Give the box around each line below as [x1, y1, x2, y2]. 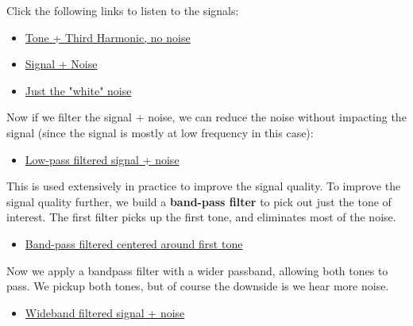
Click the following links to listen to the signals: [6, 2, 239, 18]
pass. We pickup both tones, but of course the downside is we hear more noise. [6, 278, 389, 294]
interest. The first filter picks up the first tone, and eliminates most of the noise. [6, 209, 396, 225]
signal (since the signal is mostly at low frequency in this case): [6, 124, 314, 140]
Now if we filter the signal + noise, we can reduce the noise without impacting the [6, 109, 407, 125]
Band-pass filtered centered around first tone [25, 235, 243, 251]
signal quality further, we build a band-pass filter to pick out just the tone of [6, 193, 392, 209]
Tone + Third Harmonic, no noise [25, 29, 191, 45]
